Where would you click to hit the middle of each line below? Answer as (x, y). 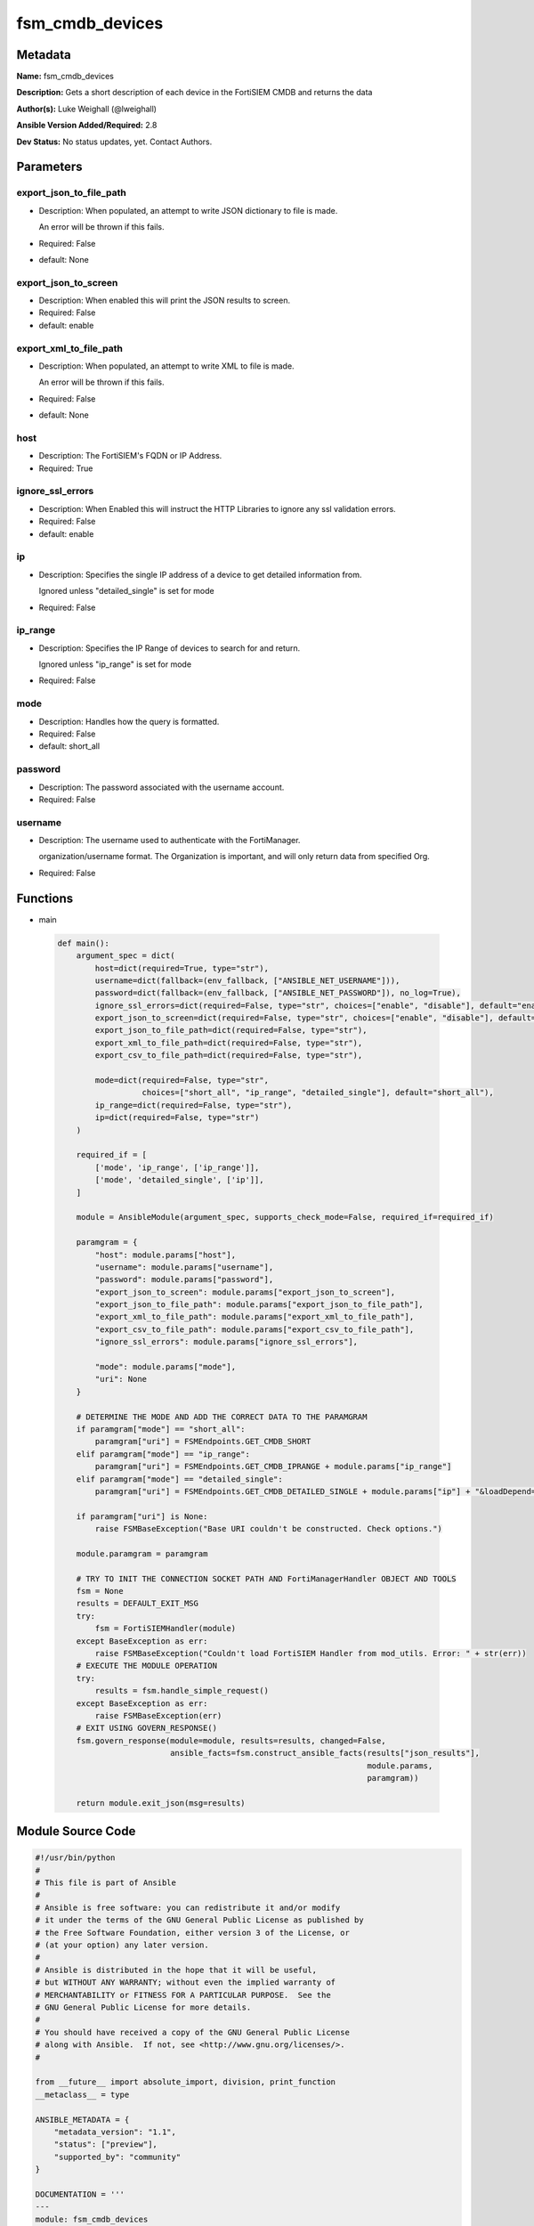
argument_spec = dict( (125, 956)
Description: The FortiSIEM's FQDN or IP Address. (130, 456)
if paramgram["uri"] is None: (142, 1516)
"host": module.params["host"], (165, 1255)
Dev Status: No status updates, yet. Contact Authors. (114, 142)
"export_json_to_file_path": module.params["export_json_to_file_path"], (259, 1305)
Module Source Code (76, 1831)
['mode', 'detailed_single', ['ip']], (179, 1180)
